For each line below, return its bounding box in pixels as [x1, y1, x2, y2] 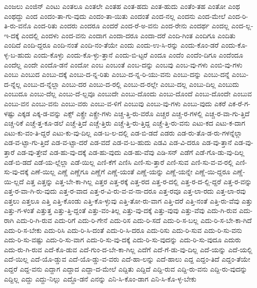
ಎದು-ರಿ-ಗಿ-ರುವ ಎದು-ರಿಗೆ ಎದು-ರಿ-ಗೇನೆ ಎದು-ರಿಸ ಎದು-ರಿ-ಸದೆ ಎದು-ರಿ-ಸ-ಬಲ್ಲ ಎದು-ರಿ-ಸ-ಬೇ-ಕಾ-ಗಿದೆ [16, 215, 252, 225]
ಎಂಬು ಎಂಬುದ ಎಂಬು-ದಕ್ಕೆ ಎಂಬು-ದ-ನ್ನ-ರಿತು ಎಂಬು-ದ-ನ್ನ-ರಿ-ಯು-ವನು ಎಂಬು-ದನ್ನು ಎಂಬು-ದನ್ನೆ [4, 69, 230, 79]
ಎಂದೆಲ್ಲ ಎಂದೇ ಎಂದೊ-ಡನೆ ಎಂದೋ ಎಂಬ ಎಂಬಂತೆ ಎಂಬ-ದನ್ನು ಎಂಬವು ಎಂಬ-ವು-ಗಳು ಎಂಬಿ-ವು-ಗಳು [4, 59, 243, 70]
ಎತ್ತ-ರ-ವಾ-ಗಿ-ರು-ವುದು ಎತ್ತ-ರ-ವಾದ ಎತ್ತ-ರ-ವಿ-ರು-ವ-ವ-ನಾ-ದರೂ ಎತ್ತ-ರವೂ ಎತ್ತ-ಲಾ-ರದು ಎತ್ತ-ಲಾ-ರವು [4, 186, 246, 196]
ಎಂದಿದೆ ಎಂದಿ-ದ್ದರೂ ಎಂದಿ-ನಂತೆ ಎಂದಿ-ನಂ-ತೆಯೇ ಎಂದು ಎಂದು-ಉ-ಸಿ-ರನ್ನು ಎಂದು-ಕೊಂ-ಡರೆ [4, 40, 219, 50]
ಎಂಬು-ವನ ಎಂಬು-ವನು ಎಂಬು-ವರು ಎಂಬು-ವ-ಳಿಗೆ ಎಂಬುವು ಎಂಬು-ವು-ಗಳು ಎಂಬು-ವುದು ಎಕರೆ [4, 98, 226, 108]
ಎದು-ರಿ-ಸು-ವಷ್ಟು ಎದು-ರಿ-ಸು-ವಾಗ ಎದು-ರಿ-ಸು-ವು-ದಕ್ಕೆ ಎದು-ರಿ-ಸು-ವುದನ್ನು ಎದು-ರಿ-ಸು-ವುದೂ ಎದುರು [4, 234, 241, 245]
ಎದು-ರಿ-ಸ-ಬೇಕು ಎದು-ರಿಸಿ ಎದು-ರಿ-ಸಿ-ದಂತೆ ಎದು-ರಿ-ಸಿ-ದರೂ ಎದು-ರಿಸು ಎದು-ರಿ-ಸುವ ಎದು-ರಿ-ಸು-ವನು [4, 224, 242, 235]
